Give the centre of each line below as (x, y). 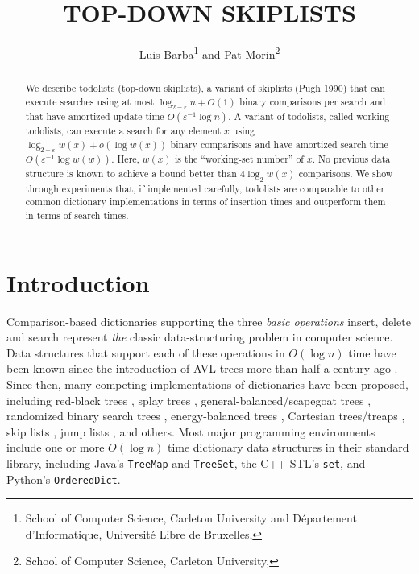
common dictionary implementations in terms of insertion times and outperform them (205, 202)
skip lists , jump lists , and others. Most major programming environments (191, 431)
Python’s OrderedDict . (64, 479)
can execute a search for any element (144, 131)
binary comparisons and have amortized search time (279, 144)
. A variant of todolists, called (291, 116)
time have (372, 352)
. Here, (125, 159)
